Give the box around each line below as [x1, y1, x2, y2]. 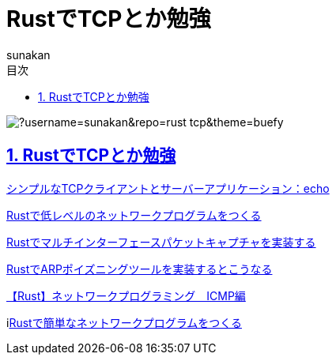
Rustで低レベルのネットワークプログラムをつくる [6, 208, 262, 222]
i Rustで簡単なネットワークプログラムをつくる [6, 315, 242, 329]
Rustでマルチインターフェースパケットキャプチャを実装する [6, 235, 316, 249]
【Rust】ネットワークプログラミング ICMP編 [6, 288, 246, 303]
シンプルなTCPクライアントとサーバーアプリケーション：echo [6, 181, 330, 195]
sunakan [6, 47, 51, 62]
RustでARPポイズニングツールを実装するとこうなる [6, 261, 273, 276]
